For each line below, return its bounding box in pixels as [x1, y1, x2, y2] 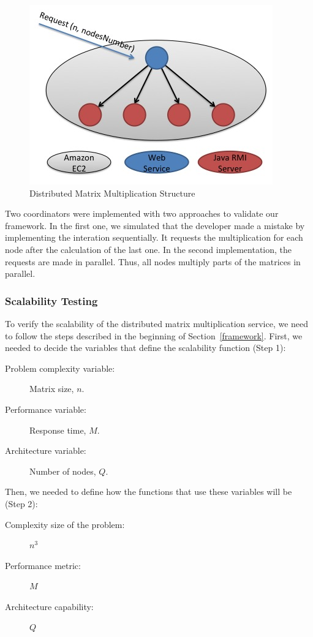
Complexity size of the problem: [5, 518, 125, 530]
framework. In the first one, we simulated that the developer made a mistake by [5, 219, 305, 232]
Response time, [29, 423, 86, 436]
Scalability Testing [5, 293, 98, 308]
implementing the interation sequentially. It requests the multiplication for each [5, 231, 303, 244]
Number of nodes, [29, 464, 96, 477]
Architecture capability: [5, 600, 94, 612]
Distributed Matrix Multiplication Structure [29, 186, 195, 199]
